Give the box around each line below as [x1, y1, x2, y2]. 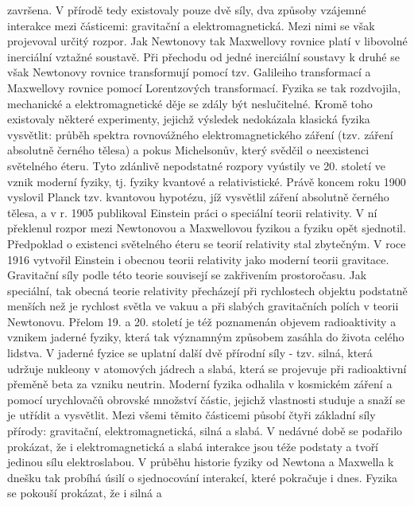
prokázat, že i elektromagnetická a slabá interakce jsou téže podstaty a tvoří [7, 438, 379, 454]
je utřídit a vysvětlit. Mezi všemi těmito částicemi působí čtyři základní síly [7, 407, 376, 423]
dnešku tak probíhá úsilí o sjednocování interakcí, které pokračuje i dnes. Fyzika [7, 469, 398, 485]
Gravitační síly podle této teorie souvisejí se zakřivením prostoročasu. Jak [7, 267, 367, 283]
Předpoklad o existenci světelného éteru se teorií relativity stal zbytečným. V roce [7, 235, 406, 251]
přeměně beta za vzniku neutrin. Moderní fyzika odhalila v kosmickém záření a [7, 376, 393, 392]
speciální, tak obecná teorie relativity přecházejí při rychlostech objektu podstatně [7, 282, 408, 298]
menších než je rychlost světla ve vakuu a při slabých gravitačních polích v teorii [7, 298, 399, 314]
